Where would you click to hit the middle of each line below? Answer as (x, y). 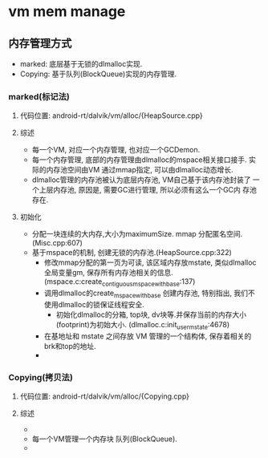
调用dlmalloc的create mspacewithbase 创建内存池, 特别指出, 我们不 (149, 294)
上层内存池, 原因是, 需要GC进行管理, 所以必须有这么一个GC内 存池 (148, 190)
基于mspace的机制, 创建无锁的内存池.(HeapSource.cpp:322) (132, 253)
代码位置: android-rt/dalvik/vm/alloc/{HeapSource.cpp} (111, 116)
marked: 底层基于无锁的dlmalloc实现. (81, 64)
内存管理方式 (40, 43)
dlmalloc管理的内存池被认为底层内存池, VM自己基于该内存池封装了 (141, 180)
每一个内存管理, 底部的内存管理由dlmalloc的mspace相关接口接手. (139, 160)
